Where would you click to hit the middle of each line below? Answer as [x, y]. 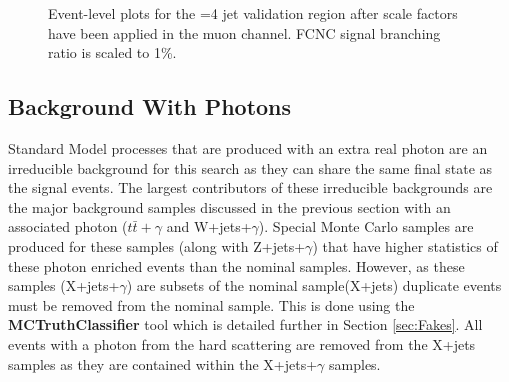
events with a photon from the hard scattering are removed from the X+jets [242, 343]
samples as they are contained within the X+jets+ [163, 363]
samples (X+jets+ [64, 285]
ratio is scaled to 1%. [112, 52]
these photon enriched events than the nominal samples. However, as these [236, 265]
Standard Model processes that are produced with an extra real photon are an [248, 147]
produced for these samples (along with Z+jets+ [157, 245]
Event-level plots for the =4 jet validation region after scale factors [253, 13]
